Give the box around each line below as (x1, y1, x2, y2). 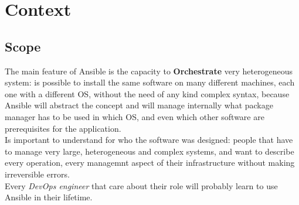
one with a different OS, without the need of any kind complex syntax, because (5, 87, 290, 100)
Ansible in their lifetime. (5, 191, 93, 203)
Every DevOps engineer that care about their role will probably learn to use (5, 179, 278, 192)
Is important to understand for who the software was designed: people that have (5, 134, 293, 146)
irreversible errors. (5, 168, 70, 180)
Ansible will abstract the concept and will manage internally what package (5, 99, 273, 111)
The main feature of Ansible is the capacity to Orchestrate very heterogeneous (5, 64, 293, 77)
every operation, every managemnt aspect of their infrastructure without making (5, 156, 295, 169)
